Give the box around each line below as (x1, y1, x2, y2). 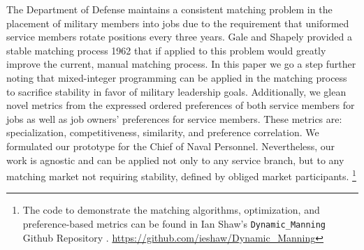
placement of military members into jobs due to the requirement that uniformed (6, 15, 349, 30)
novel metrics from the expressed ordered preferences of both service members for (6, 98, 355, 112)
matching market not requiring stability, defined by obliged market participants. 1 (6, 167, 356, 183)
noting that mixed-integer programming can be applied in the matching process (6, 70, 347, 84)
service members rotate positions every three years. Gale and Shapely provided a (6, 29, 353, 44)
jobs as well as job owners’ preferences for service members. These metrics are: (6, 111, 342, 126)
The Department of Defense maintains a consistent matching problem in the (6, 2, 333, 16)
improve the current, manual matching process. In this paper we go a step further (6, 57, 356, 71)
